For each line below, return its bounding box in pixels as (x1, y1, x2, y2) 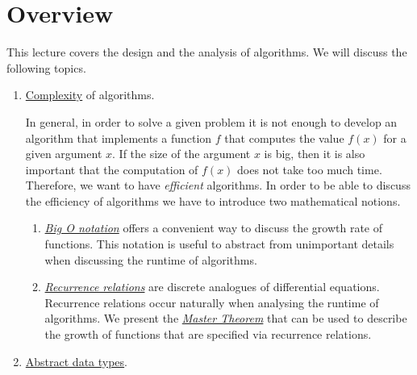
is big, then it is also (264, 145, 365, 162)
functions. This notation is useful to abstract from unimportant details (44, 235, 394, 252)
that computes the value (224, 129, 344, 146)
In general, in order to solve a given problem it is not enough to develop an (25, 113, 398, 130)
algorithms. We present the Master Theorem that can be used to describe (44, 310, 407, 327)
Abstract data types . (25, 352, 128, 369)
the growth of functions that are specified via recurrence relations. (44, 326, 372, 343)
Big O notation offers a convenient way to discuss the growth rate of (44, 219, 383, 236)
